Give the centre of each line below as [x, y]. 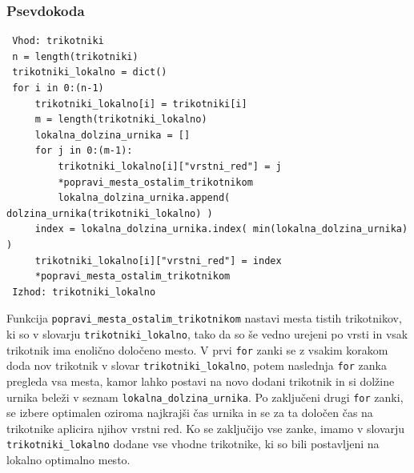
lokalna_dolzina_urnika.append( [144, 198]
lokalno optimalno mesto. [68, 460]
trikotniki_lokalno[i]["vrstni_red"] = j [170, 166]
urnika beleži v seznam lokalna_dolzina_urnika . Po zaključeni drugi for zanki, [205, 397]
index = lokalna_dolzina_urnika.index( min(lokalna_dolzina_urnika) [221, 229]
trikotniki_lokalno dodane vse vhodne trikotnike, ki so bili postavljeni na [193, 444]
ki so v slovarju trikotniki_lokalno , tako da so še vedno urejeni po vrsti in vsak [207, 333]
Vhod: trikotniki [58, 41]
